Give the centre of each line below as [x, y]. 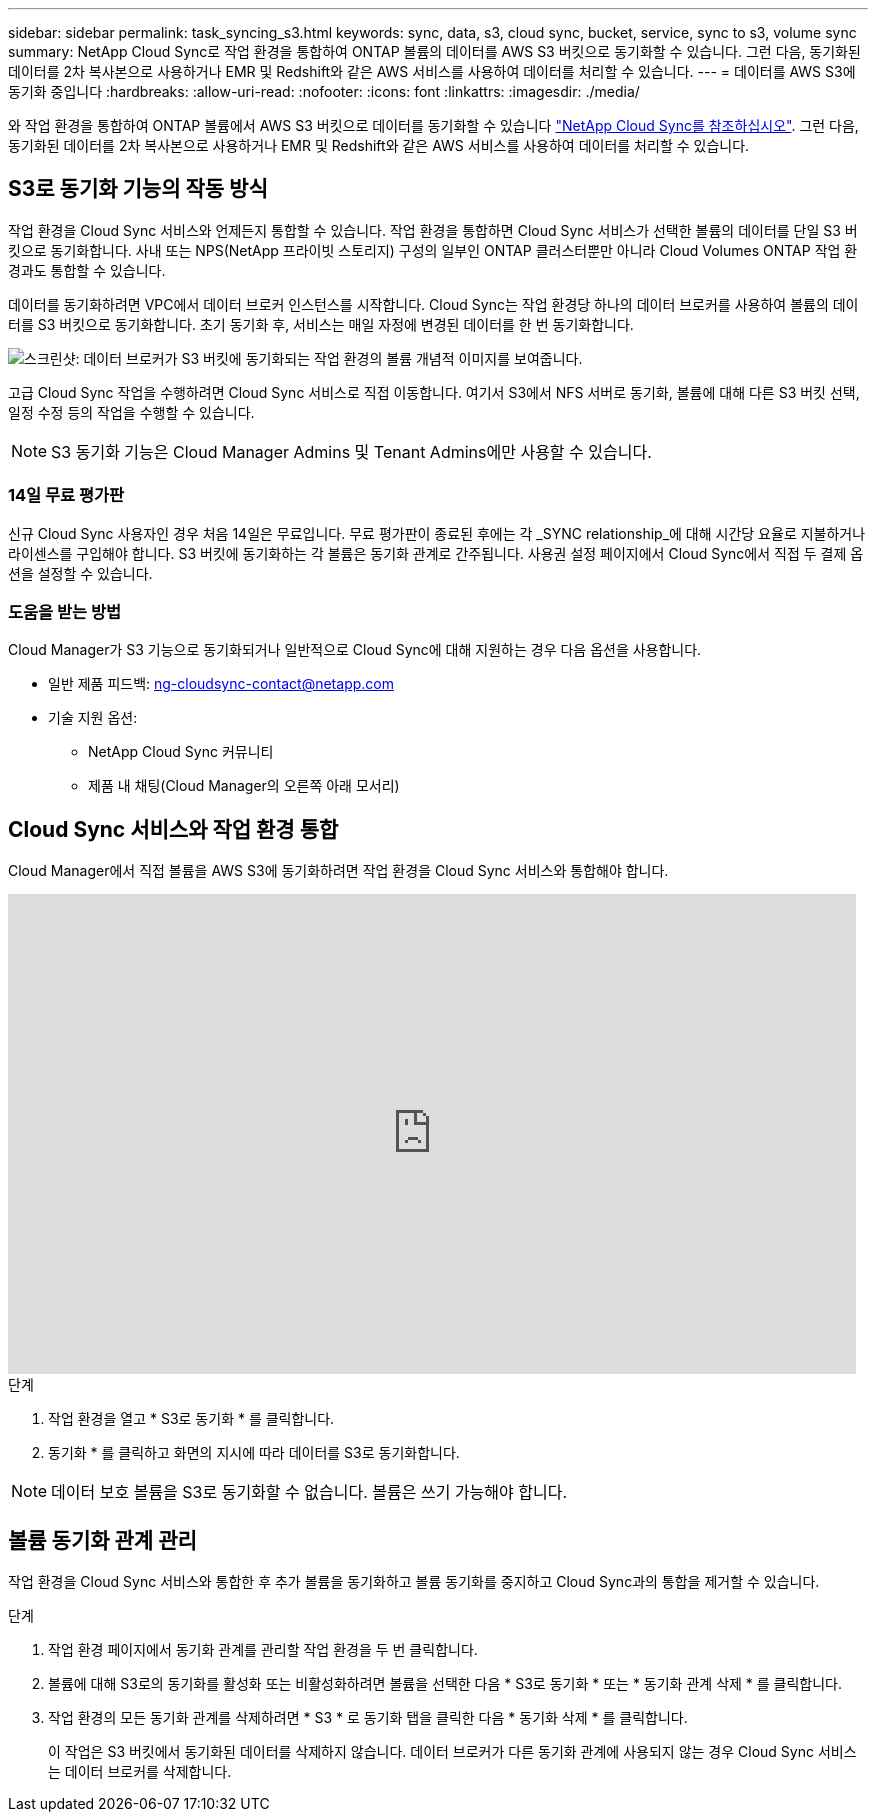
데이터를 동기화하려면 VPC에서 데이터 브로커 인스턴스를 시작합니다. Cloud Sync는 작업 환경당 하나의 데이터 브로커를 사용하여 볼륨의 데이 [433, 304]
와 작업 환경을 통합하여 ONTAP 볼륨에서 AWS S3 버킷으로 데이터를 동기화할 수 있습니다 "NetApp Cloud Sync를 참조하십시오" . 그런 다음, [433, 125]
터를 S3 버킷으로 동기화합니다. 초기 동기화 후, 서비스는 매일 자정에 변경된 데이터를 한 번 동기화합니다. [321, 324]
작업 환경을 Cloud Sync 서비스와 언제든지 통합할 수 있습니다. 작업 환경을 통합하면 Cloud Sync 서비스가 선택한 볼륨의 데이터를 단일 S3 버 [433, 230]
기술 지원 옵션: [93, 718]
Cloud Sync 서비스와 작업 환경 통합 [173, 829]
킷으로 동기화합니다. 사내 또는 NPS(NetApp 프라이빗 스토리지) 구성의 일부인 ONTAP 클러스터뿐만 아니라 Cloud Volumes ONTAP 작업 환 [433, 250]
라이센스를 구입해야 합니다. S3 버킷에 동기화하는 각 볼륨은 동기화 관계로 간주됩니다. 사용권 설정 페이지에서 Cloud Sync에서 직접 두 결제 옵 [436, 553]
